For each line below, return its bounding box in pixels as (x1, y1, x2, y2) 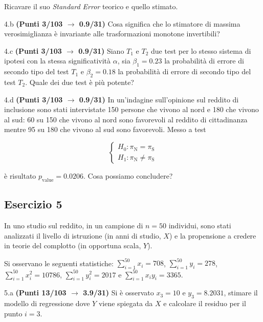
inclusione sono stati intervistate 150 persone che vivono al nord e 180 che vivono (4, 104, 259, 115)
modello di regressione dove (4, 298, 90, 309)
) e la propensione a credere (169, 230, 256, 241)
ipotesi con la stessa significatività (4, 55, 111, 66)
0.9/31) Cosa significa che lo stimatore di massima (79, 18, 240, 29)
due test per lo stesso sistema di (151, 45, 251, 56)
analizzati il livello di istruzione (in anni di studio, (4, 230, 161, 241)
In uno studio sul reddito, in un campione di (4, 220, 143, 230)
